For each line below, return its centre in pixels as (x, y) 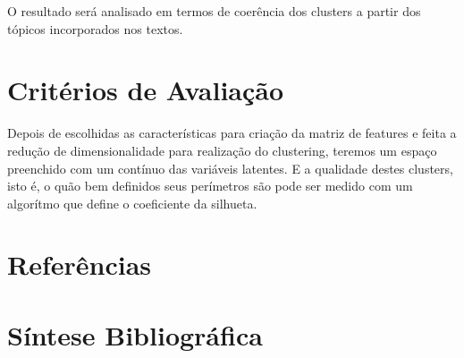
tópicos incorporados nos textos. (95, 28)
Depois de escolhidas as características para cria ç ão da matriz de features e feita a (232, 133)
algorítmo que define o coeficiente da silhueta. (132, 203)
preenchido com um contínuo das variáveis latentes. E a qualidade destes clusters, (230, 168)
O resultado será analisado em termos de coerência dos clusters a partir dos (214, 11)
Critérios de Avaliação (146, 90)
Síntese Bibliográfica (135, 334)
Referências (80, 264)
